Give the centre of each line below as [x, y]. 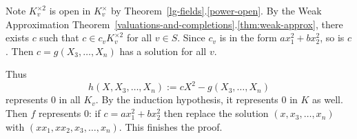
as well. [328, 99]
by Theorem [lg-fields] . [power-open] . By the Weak [216, 10]
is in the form [248, 38]
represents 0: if [70, 113]
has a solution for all [163, 51]
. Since [191, 38]
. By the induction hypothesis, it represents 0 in [196, 99]
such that [59, 38]
